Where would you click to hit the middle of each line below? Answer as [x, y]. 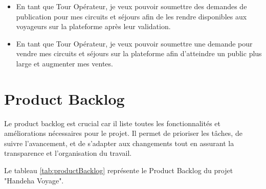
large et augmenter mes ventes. [64, 63]
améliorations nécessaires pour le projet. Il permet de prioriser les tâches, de [123, 133]
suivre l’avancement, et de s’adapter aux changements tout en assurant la [119, 143]
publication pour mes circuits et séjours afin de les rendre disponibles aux [131, 16]
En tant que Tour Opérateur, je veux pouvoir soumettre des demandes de [131, 6]
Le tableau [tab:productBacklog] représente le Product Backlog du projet [119, 170]
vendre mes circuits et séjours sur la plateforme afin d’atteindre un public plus [139, 53]
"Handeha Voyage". [34, 180]
